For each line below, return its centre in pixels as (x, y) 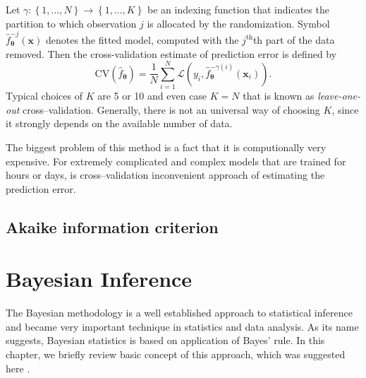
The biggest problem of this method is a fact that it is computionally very (166, 147)
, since (345, 109)
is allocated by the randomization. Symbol (238, 23)
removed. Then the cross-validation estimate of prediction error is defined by (171, 53)
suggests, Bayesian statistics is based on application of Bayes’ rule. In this (165, 340)
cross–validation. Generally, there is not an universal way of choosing (171, 109)
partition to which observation (71, 23)
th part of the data (294, 39)
